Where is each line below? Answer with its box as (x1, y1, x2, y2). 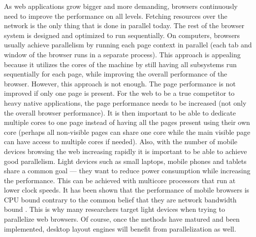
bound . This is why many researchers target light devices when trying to (4, 204, 225, 214)
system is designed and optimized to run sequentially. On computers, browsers (4, 30, 240, 40)
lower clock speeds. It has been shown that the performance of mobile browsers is (4, 185, 250, 195)
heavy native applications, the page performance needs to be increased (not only (4, 97, 247, 108)
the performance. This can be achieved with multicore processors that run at (4, 175, 236, 185)
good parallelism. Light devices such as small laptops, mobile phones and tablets (4, 156, 247, 166)
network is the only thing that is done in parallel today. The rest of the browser (4, 20, 245, 31)
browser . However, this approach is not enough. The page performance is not (4, 78, 236, 88)
